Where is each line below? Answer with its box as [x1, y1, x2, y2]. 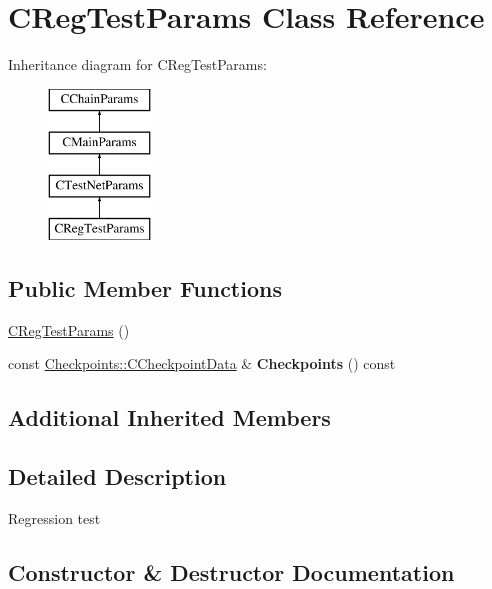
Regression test [8, 507, 101, 528]
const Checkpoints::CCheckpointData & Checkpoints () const [8, 353, 396, 374]
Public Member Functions [8, 272, 282, 303]
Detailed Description [8, 461, 227, 492]
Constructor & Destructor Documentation [8, 556, 455, 587]
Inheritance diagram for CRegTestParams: [8, 54, 267, 75]
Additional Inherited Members [8, 402, 331, 433]
